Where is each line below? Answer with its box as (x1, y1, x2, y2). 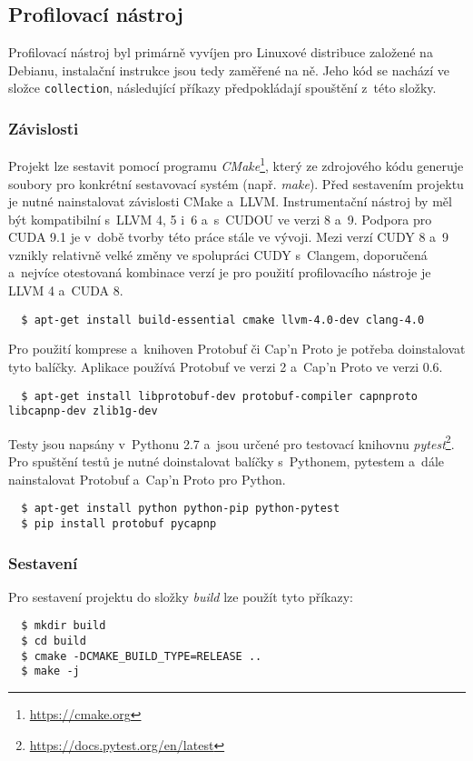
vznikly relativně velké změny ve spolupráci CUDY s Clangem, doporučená (8, 245, 428, 264)
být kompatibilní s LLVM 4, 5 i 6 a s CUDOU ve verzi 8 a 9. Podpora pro (8, 209, 432, 228)
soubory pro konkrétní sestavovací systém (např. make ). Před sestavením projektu (8, 174, 464, 193)
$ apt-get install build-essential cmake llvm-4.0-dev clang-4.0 (21, 313, 425, 326)
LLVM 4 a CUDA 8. (8, 281, 123, 300)
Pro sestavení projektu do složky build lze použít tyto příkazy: (8, 586, 353, 606)
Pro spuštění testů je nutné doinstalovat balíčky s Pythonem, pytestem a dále (8, 452, 445, 471)
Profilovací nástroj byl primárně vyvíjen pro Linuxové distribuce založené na (8, 43, 433, 62)
